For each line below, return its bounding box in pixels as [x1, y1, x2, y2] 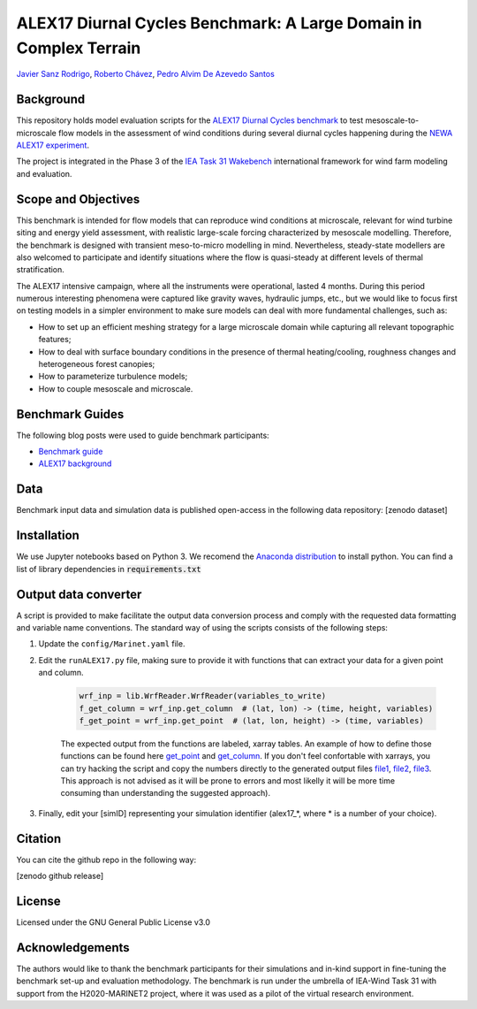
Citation [16, 831, 62, 846]
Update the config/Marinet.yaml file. [38, 638, 185, 649]
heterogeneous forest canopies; [38, 359, 155, 370]
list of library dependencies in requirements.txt [16, 563, 202, 574]
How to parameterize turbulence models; [38, 371, 188, 382]
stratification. [16, 264, 65, 275]
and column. [38, 668, 84, 678]
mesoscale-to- [365, 115, 420, 126]
